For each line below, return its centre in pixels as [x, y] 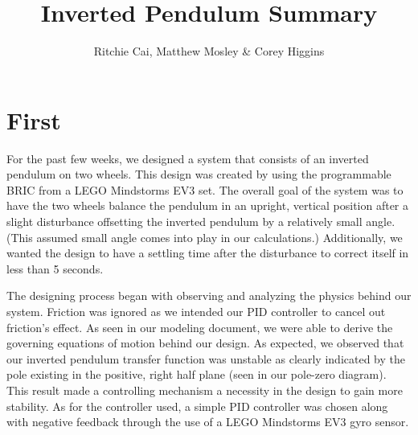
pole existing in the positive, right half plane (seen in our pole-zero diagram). [197, 374]
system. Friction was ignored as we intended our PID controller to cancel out [196, 311]
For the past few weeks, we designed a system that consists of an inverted [188, 158]
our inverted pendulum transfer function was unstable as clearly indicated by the [206, 358]
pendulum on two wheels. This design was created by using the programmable [199, 174]
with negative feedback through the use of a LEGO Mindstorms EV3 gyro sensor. [208, 422]
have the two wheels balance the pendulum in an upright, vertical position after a [208, 205]
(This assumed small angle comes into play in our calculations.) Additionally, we [205, 237]
